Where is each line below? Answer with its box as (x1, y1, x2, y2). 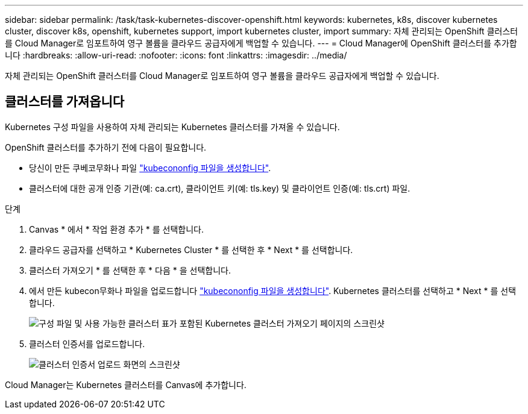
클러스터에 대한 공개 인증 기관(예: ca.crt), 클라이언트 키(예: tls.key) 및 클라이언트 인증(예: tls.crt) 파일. (29, 183, 410, 193)
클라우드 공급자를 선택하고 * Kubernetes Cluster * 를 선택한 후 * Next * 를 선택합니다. (29, 244, 353, 255)
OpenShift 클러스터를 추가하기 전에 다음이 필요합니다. (5, 142, 207, 152)
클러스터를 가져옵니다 (5, 94, 125, 110)
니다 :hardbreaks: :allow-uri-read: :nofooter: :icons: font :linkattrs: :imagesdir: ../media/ (5, 50, 347, 60)
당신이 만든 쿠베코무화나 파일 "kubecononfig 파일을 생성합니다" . (29, 162, 271, 173)
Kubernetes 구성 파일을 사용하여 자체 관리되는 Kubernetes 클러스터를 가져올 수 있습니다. (5, 121, 340, 132)
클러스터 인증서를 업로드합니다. (29, 338, 145, 349)
